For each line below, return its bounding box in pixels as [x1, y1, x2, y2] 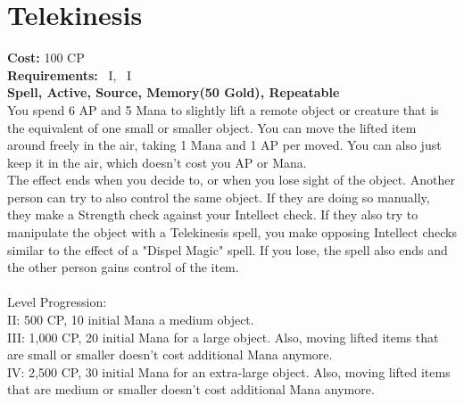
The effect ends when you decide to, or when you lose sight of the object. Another [7, 170, 455, 189]
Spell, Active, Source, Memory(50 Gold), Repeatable [7, 83, 340, 102]
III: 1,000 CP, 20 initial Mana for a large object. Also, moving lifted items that [7, 327, 439, 346]
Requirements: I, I [7, 65, 132, 84]
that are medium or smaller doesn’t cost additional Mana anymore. [7, 380, 375, 399]
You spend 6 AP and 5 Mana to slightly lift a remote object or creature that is [7, 100, 439, 119]
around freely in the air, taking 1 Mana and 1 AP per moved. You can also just [7, 136, 442, 154]
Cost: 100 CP [7, 48, 85, 67]
